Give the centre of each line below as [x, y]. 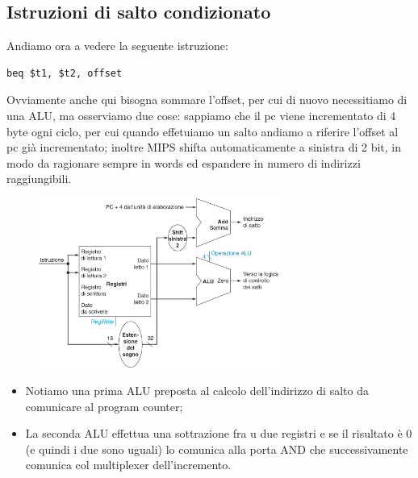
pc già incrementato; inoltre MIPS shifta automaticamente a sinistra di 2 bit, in [204, 147]
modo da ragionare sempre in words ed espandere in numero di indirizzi [184, 162]
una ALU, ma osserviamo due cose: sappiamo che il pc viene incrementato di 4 [201, 115]
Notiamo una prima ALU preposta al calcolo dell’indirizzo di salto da [197, 390]
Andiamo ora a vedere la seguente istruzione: [117, 46]
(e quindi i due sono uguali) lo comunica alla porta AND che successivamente [217, 449]
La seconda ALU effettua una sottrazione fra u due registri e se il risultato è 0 [219, 433]
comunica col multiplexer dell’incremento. [128, 465]
